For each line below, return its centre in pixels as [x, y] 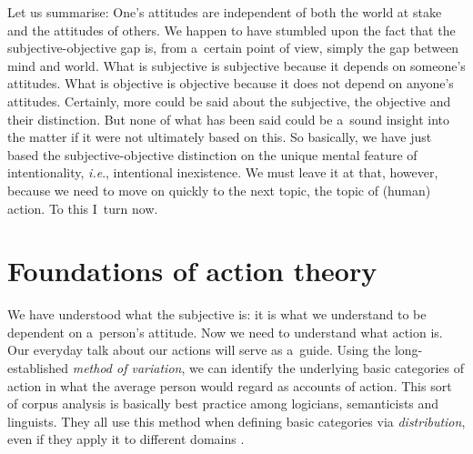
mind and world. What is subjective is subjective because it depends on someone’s [236, 65]
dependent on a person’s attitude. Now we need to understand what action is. [225, 332]
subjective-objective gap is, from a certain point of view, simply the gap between [233, 48]
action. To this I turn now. [83, 208]
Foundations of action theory [192, 271]
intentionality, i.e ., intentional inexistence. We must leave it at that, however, [223, 172]
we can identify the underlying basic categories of [326, 368]
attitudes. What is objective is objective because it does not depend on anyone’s [231, 83]
